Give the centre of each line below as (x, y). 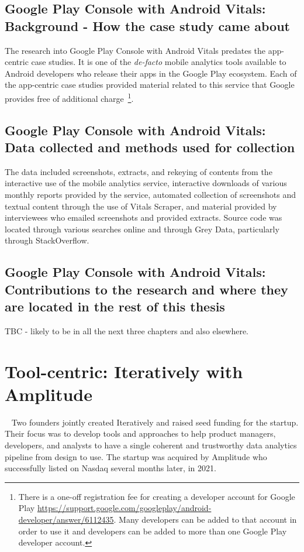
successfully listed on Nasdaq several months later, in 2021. (110, 468)
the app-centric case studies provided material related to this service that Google (150, 85)
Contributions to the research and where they (146, 289)
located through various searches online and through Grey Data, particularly (142, 229)
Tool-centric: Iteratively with (124, 371)
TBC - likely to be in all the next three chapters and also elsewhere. (127, 330)
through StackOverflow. (47, 240)
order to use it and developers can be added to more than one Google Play (153, 531)
